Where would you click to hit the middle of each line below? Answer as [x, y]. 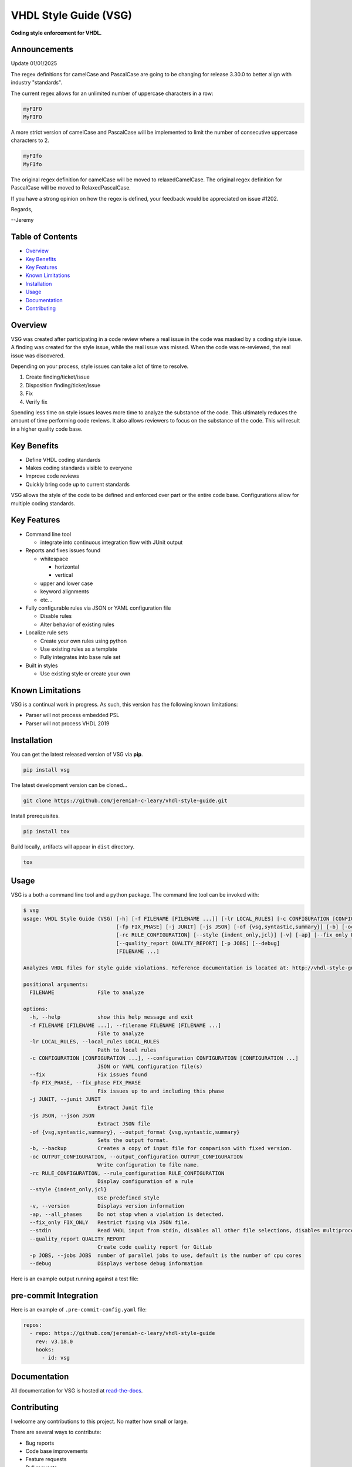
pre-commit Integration [55, 1295]
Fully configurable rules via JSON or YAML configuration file [98, 608]
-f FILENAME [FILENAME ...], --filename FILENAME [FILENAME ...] [126, 1025]
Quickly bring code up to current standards [78, 484]
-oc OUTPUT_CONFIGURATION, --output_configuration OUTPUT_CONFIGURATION [136, 1157]
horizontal [67, 567]
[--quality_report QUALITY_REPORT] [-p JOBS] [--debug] [198, 943]
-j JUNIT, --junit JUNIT [65, 1099]
